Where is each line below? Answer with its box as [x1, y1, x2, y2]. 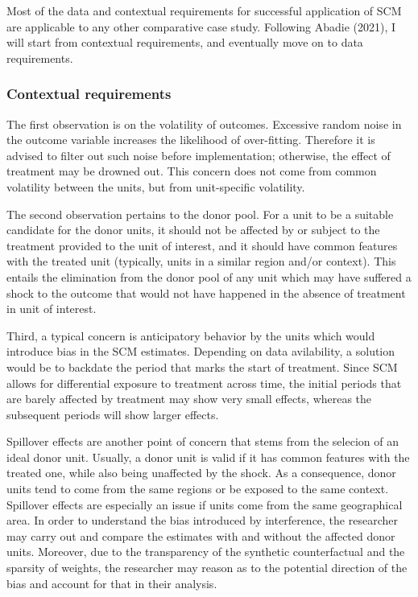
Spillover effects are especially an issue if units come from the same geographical [6, 496, 403, 513]
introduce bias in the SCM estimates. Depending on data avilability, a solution [6, 343, 395, 360]
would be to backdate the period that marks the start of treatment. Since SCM [6, 358, 398, 375]
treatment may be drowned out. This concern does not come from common [6, 163, 377, 179]
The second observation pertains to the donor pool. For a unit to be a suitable [6, 205, 394, 222]
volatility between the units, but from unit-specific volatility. [6, 178, 305, 195]
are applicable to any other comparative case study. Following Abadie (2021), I [6, 18, 396, 35]
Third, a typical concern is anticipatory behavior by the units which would [6, 327, 375, 344]
